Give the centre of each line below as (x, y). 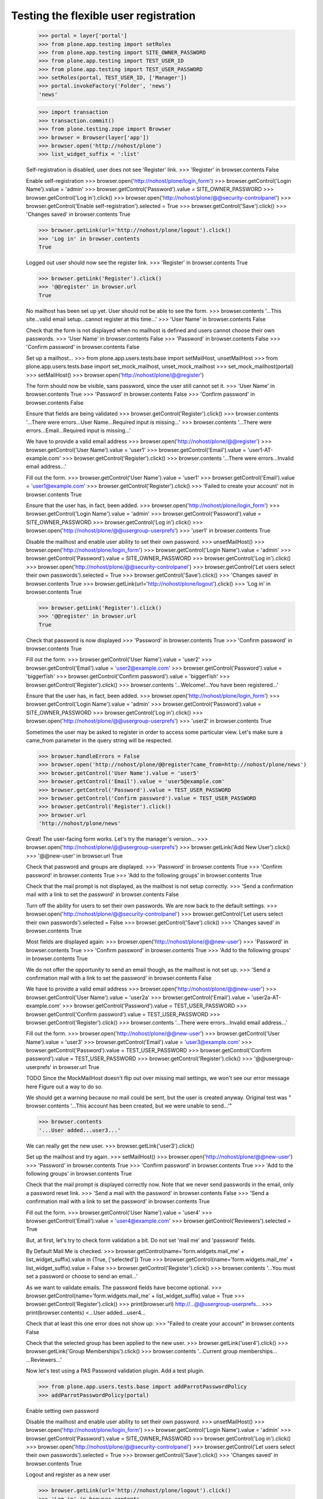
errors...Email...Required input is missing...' (78, 430)
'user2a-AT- (266, 997)
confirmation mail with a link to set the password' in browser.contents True (118, 1202)
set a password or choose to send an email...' (82, 1277)
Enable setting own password (62, 1411)
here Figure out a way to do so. (64, 1086)
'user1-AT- (260, 450)
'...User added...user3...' (80, 1130)
